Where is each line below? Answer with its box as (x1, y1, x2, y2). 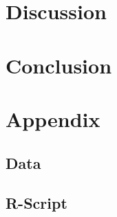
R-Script (6, 192, 67, 214)
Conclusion (6, 51, 112, 79)
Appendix (6, 104, 100, 133)
